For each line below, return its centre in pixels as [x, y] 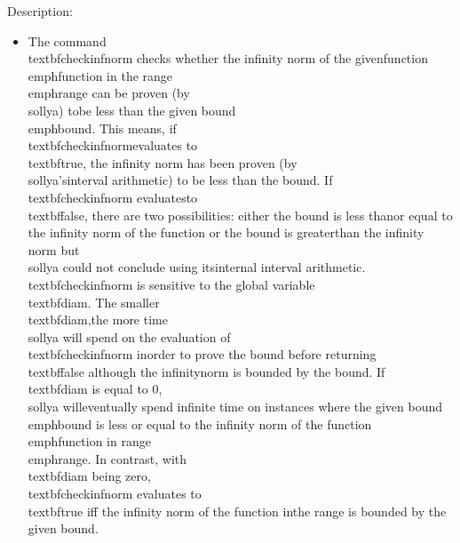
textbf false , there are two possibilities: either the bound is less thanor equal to [240, 215]
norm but [54, 249]
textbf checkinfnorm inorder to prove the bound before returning [202, 354]
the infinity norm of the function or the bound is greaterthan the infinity [226, 232]
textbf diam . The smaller [94, 302]
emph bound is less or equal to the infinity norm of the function [200, 423]
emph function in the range [100, 75]
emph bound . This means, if [102, 128]
